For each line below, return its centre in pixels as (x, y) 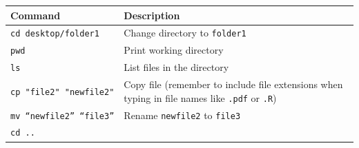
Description (152, 15)
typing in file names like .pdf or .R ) (200, 97)
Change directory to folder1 (185, 33)
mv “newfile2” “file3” (62, 116)
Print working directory (174, 50)
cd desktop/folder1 (55, 34)
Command (36, 15)
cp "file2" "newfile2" (62, 92)
